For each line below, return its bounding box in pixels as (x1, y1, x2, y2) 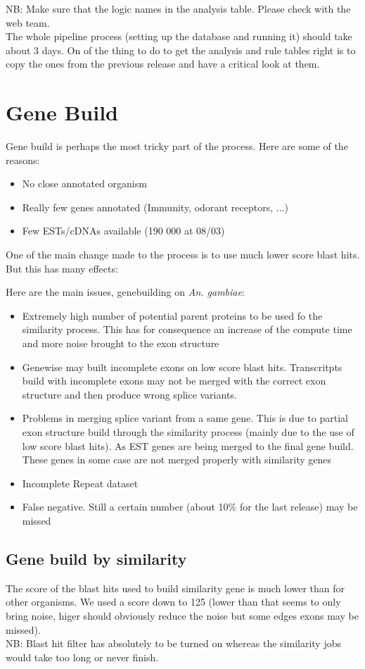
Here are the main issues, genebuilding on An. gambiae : (6, 285, 245, 299)
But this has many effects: (6, 261, 118, 275)
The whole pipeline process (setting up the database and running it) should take (6, 29, 352, 44)
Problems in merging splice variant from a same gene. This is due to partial (22, 411, 348, 425)
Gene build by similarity (6, 547, 187, 569)
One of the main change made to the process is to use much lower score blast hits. (6, 247, 360, 262)
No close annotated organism (22, 176, 147, 191)
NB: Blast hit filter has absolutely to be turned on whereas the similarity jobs (6, 636, 342, 651)
